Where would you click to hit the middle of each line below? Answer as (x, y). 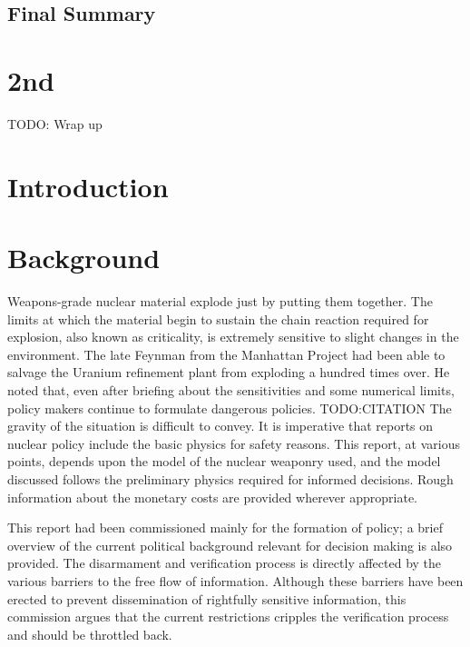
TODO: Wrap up (55, 123)
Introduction (88, 186)
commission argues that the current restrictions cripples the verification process (228, 617)
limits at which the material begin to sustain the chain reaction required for (218, 319)
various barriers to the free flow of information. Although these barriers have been (235, 580)
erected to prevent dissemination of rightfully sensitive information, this (207, 598)
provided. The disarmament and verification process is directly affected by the (225, 563)
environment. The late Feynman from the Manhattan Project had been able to (226, 354)
